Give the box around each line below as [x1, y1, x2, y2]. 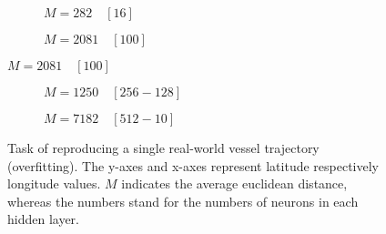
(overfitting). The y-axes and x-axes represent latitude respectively [7, 156, 380, 175]
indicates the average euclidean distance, [121, 174, 348, 193]
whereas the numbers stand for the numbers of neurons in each [7, 191, 359, 210]
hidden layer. [7, 209, 80, 229]
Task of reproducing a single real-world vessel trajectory [7, 138, 320, 157]
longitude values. [7, 174, 101, 193]
